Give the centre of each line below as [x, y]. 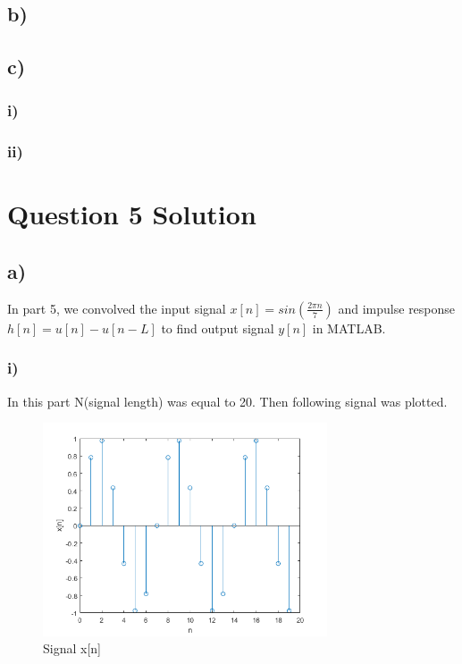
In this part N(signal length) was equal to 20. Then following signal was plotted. [227, 401]
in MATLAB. [349, 328]
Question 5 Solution [132, 214]
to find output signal [218, 328]
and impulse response [397, 308]
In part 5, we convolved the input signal [117, 308]
